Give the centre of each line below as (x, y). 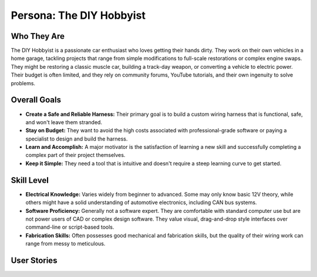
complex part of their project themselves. (75, 155)
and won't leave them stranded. (64, 122)
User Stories (34, 260)
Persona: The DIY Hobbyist (78, 15)
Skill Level (30, 180)
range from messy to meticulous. (65, 243)
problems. (23, 83)
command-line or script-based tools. (70, 227)
